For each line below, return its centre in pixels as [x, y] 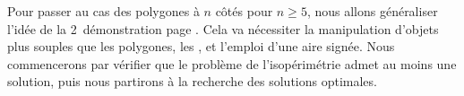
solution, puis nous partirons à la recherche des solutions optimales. [192, 81]
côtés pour [244, 11]
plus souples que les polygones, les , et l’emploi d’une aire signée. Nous [201, 46]
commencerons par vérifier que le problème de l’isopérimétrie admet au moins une [232, 63]
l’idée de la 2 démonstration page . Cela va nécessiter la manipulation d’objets [223, 28]
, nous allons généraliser [372, 11]
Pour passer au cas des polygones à [103, 11]
